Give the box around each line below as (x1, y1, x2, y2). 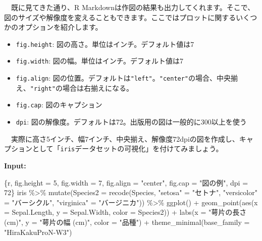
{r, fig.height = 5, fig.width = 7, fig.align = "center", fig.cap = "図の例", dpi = (4, 177, 248, 188)
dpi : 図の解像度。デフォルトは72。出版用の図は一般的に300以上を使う (16, 116, 247, 127)
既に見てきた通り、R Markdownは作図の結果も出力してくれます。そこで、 (11, 2, 255, 12)
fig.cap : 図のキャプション (16, 99, 102, 110)
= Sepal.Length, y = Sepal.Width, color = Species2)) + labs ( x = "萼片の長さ (4, 207, 247, 217)
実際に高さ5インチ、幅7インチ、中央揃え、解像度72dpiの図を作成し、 (11, 133, 239, 144)
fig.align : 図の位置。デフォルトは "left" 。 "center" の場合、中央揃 (16, 73, 238, 83)
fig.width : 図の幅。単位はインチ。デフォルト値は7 (16, 55, 184, 66)
